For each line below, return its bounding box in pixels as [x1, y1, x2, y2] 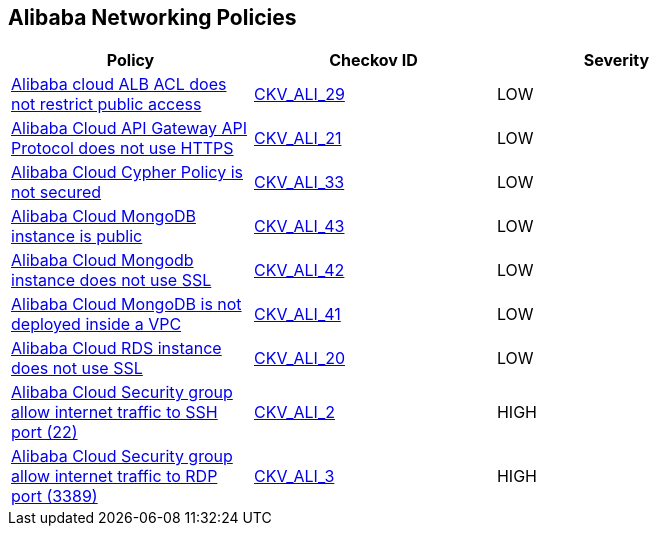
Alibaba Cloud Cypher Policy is [11, 162, 243, 183]
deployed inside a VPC [11, 314, 182, 335]
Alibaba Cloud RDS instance [11, 338, 222, 359]
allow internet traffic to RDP [11, 466, 218, 487]
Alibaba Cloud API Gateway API [11, 118, 248, 139]
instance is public [11, 226, 143, 247]
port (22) [11, 422, 78, 443]
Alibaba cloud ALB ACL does [11, 74, 227, 95]
